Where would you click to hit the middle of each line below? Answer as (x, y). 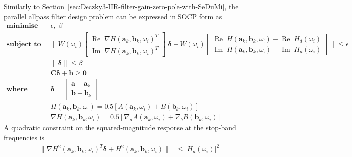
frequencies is (24, 137)
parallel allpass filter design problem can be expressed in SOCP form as (113, 16)
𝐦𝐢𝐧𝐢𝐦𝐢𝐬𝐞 (22, 26)
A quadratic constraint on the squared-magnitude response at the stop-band (120, 127)
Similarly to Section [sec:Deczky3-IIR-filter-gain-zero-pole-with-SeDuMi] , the (121, 6)
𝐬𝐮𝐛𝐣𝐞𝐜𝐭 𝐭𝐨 (24, 44)
